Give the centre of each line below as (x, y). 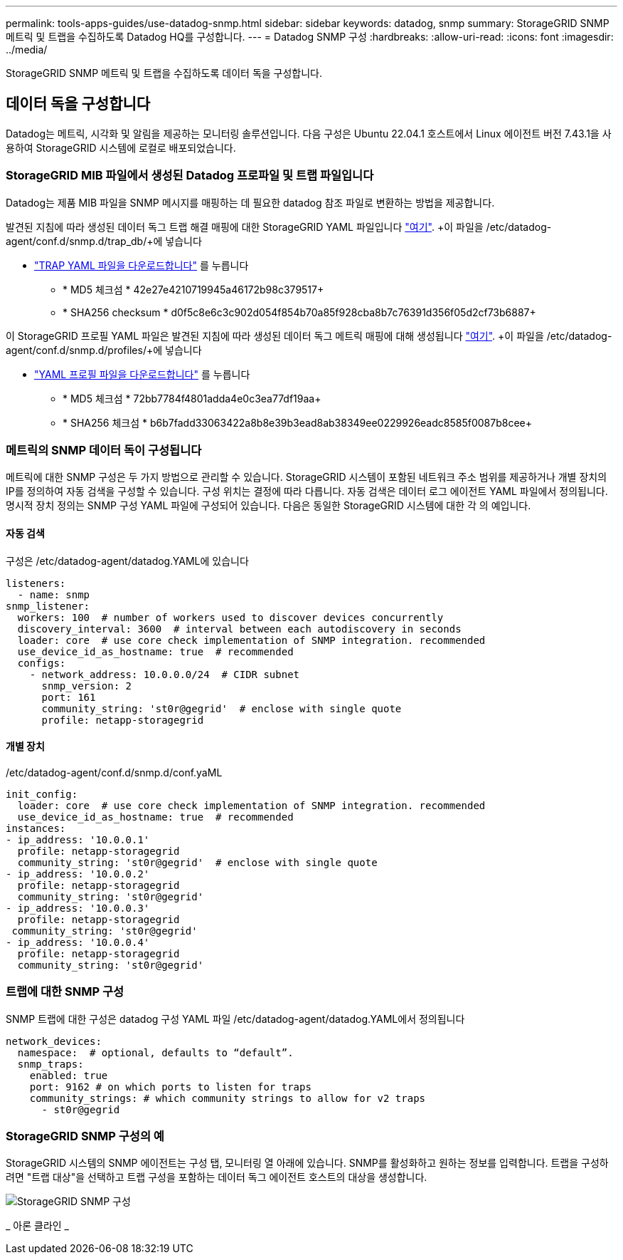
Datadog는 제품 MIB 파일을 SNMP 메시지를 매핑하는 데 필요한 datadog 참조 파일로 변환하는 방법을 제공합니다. (250, 202)
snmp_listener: (48, 606)
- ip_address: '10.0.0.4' (78, 942)
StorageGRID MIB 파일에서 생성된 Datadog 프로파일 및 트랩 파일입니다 (190, 176)
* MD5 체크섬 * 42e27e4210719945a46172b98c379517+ (193, 289)
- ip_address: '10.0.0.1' (78, 839)
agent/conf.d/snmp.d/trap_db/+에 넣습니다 (104, 241)
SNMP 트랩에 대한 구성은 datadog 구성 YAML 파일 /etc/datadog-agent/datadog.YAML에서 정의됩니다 (235, 1019)
